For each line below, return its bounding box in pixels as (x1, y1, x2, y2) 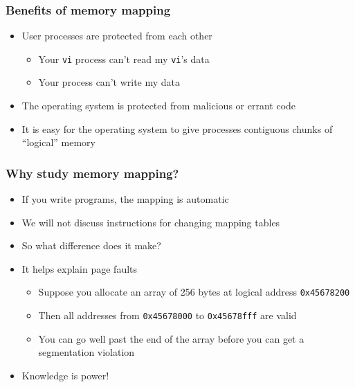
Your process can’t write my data (38, 75, 181, 89)
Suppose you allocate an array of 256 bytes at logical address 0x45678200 (38, 285, 350, 299)
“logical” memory (21, 135, 95, 150)
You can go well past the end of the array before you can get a (38, 331, 304, 345)
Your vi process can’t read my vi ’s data (38, 51, 210, 66)
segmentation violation (38, 345, 135, 359)
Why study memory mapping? (6, 164, 179, 181)
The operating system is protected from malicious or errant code (21, 98, 296, 113)
